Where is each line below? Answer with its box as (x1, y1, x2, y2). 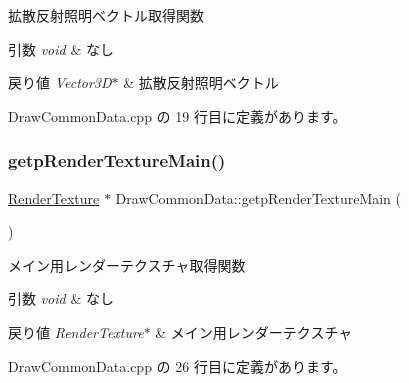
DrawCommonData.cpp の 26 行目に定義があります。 (8, 355, 347, 376)
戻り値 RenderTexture (8, 321, 144, 342)
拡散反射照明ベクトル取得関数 (8, 5, 204, 25)
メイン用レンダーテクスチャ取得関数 (8, 254, 246, 275)
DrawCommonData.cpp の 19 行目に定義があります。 (8, 105, 347, 126)
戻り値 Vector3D (8, 72, 112, 93)
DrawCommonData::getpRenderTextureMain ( (115, 187, 402, 208)
